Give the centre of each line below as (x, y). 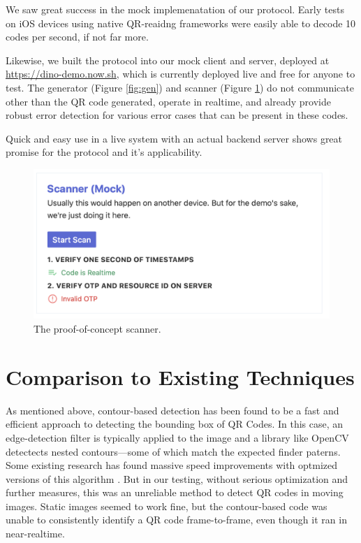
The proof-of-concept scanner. (97, 329)
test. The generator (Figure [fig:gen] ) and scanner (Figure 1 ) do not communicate (180, 87)
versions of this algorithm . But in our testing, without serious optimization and (177, 478)
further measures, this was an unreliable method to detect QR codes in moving (175, 492)
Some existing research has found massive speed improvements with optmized (172, 465)
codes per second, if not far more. (77, 37)
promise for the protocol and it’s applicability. (104, 152)
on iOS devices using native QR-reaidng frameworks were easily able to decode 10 (181, 23)
